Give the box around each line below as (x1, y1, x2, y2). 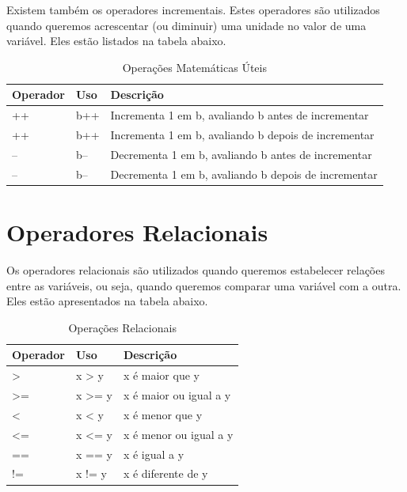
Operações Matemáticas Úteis (122, 59, 267, 75)
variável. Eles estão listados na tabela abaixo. (6, 32, 226, 49)
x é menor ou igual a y (123, 426, 234, 442)
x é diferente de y (123, 465, 208, 482)
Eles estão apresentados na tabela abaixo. (6, 293, 208, 309)
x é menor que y (123, 406, 203, 422)
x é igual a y (123, 445, 184, 462)
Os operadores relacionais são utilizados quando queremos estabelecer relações (6, 261, 385, 278)
